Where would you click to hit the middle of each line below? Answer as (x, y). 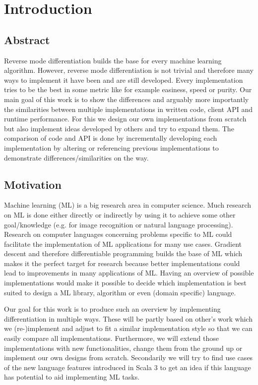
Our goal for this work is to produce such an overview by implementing (112, 309)
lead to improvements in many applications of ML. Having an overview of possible (129, 273)
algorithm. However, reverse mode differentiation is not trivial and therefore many (129, 70)
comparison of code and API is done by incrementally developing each (111, 138)
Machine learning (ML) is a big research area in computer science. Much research (128, 205)
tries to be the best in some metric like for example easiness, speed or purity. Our (128, 89)
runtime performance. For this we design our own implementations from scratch (125, 119)
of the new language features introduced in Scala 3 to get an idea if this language (128, 367)
